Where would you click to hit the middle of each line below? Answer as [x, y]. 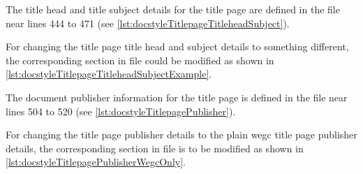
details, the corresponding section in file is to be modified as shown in [155, 148]
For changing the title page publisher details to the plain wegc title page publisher [181, 135]
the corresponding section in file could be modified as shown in [140, 60]
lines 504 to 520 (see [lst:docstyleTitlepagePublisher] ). [121, 111]
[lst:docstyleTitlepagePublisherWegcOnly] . [96, 162]
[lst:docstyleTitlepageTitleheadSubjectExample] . [109, 74]
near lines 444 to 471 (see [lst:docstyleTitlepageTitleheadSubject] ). [148, 23]
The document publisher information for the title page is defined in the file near [177, 97]
